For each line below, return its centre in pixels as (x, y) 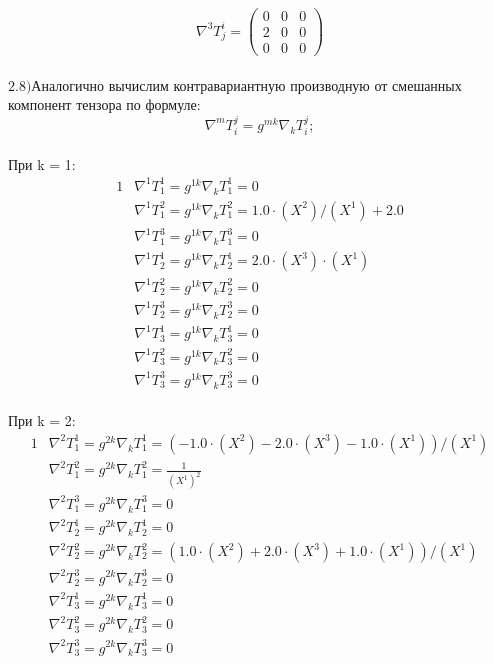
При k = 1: (42, 163)
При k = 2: (42, 420)
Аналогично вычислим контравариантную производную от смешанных (246, 84)
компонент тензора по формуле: (104, 104)
